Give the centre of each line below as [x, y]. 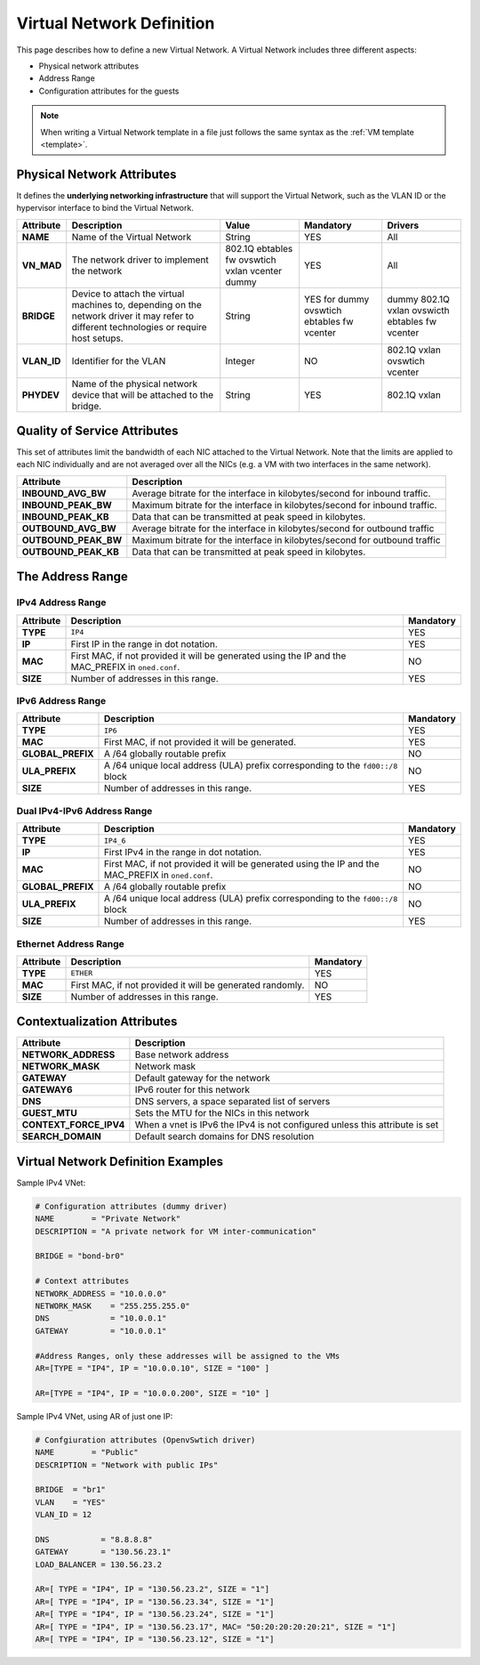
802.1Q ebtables [259, 248]
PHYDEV [40, 394]
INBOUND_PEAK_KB [66, 516]
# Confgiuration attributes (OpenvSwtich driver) [145, 1440]
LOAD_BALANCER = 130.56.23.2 [99, 1564]
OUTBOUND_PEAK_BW [72, 540]
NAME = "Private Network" [108, 1219]
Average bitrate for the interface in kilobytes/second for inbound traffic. [281, 493]
